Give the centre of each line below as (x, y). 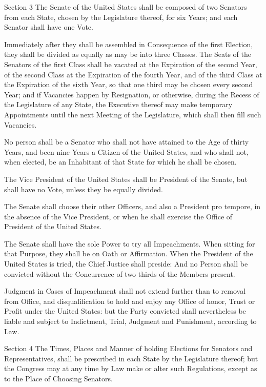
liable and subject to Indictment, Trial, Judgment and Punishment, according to (130, 321)
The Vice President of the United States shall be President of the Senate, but (126, 179)
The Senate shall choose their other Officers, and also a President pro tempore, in (132, 206)
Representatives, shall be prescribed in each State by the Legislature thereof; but (131, 358)
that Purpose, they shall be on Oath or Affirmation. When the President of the (129, 253)
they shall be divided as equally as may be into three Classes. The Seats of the (128, 54)
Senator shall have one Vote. (49, 27)
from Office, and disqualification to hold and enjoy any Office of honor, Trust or (130, 301)
